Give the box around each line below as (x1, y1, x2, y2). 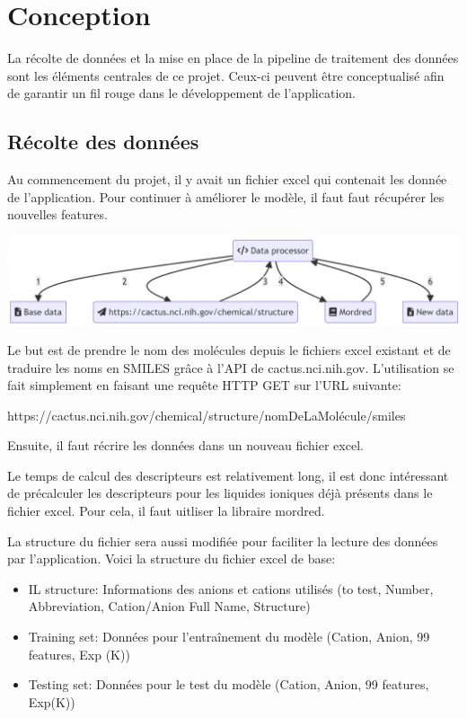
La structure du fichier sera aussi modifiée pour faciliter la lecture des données (7, 531, 438, 550)
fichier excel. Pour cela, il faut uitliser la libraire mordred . (7, 501, 325, 520)
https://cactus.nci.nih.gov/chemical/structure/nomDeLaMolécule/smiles (7, 405, 406, 424)
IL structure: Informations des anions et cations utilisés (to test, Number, (28, 579, 434, 598)
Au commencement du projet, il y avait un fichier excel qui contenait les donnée (7, 170, 447, 189)
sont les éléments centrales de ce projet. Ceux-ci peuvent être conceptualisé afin (7, 66, 445, 84)
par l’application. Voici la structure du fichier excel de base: (7, 549, 336, 568)
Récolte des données (7, 128, 199, 155)
